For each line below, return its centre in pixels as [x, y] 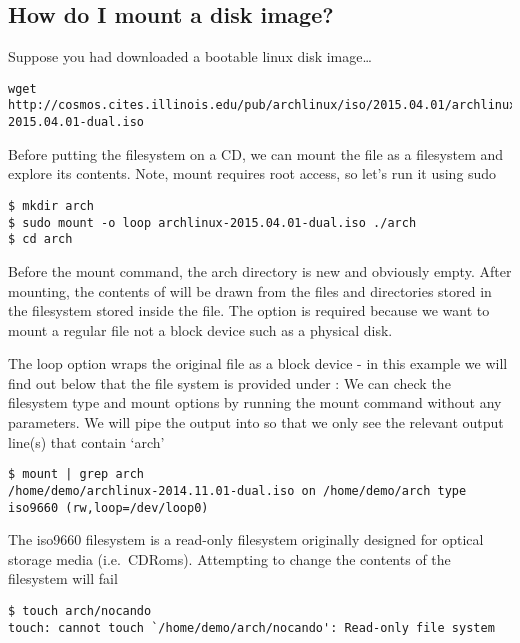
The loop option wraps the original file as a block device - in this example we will [258, 363]
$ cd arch [40, 239]
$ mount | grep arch [76, 474]
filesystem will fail [63, 578]
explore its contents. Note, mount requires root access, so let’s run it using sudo [252, 173]
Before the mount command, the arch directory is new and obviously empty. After [260, 270]
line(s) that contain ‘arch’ [86, 441]
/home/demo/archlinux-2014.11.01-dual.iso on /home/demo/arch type [237, 490]
